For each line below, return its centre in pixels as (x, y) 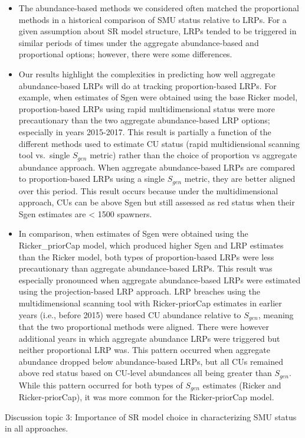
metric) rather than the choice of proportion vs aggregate (194, 155)
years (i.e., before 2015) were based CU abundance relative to (130, 314)
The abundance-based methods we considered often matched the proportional (159, 8)
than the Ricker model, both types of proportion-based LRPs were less (146, 256)
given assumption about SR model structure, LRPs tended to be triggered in (158, 31)
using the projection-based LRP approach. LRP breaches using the (139, 291)
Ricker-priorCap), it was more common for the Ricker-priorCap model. (146, 397)
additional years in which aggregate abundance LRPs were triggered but (149, 338)
